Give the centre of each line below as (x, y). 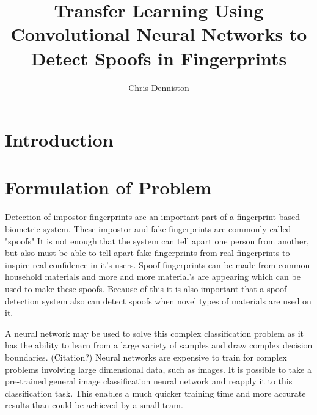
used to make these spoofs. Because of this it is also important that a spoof (146, 288)
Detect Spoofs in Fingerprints (159, 58)
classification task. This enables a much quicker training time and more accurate (155, 393)
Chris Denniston (159, 87)
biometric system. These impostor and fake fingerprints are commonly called (148, 229)
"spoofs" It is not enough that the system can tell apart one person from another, (157, 241)
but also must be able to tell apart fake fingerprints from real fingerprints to (148, 253)
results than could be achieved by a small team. (94, 405)
